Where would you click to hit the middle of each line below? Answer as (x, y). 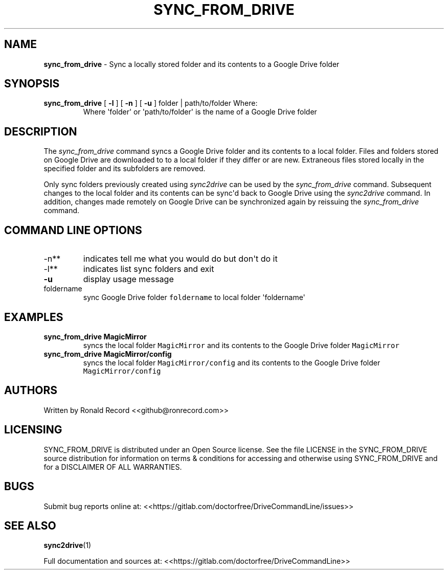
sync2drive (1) (68, 545)
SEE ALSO (30, 525)
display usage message (128, 279)
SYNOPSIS (32, 84)
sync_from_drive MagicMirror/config (108, 354)
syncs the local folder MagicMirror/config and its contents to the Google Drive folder (232, 362)
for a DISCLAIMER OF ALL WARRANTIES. (113, 467)
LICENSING (33, 430)
